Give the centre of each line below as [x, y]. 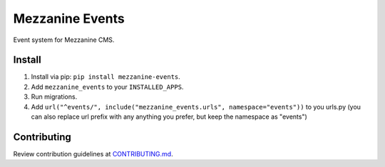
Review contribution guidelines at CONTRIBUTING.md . [93, 153]
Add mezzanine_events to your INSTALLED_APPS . [107, 87]
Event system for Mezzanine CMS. [64, 40]
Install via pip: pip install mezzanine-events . [106, 77]
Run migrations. [54, 97]
